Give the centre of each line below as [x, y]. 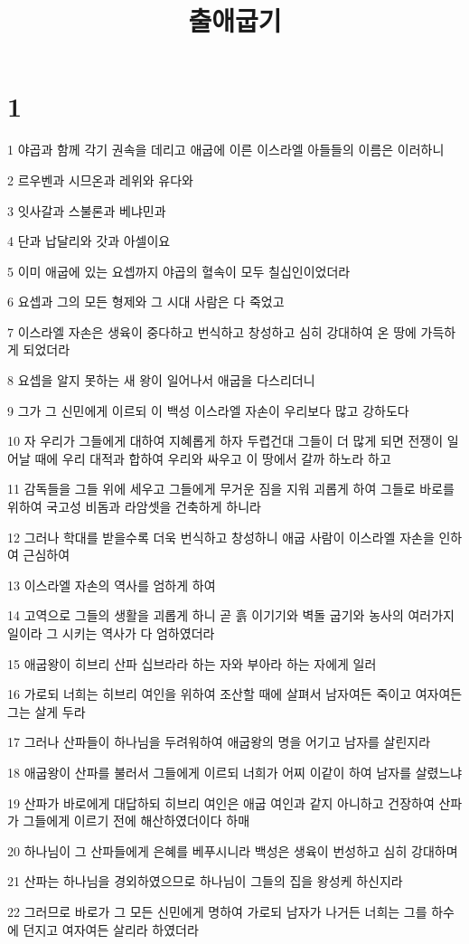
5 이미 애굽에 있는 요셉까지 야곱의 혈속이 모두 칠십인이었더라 [179, 271]
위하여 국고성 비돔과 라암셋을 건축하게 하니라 [134, 507]
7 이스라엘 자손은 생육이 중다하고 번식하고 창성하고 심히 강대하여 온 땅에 [212, 331]
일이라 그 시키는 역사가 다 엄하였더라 [111, 633]
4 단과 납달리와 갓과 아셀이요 [89, 241]
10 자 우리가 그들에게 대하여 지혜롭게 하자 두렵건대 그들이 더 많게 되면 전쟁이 [225, 441]
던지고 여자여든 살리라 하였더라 [111, 929]
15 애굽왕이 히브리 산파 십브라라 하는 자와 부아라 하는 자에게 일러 [192, 663]
